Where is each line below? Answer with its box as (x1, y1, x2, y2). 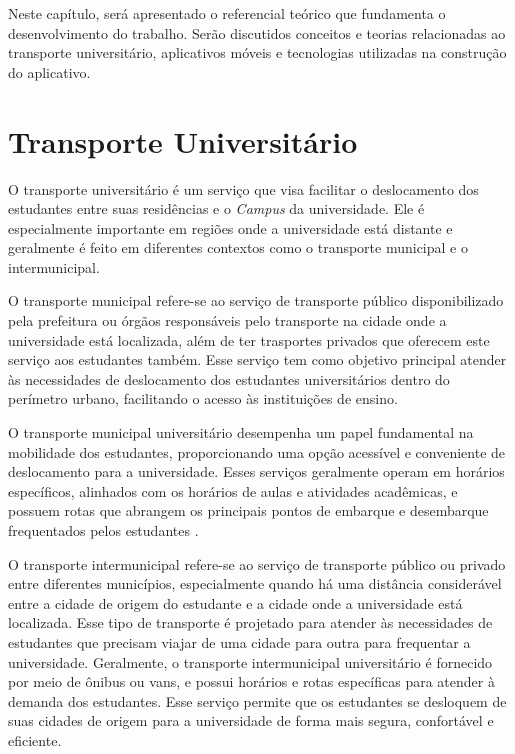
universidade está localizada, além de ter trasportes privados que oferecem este (8, 329, 490, 350)
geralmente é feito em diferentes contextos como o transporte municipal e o (8, 237, 468, 258)
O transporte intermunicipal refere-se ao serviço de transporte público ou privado (8, 553, 506, 574)
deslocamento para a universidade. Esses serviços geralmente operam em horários (8, 461, 505, 482)
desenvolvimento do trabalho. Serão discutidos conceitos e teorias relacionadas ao (8, 22, 506, 43)
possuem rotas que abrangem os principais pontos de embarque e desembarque (8, 500, 489, 521)
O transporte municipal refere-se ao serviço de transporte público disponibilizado (8, 290, 504, 311)
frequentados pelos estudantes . (8, 520, 199, 540)
